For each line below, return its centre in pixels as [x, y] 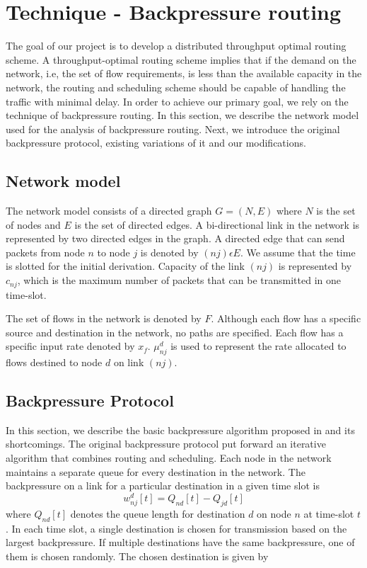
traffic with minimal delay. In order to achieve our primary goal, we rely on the [177, 101]
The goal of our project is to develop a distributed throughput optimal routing [176, 46]
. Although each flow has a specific [286, 318]
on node [274, 513]
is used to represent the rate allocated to [258, 346]
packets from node [45, 252]
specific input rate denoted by [70, 346]
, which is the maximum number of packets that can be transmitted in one [179, 280]
